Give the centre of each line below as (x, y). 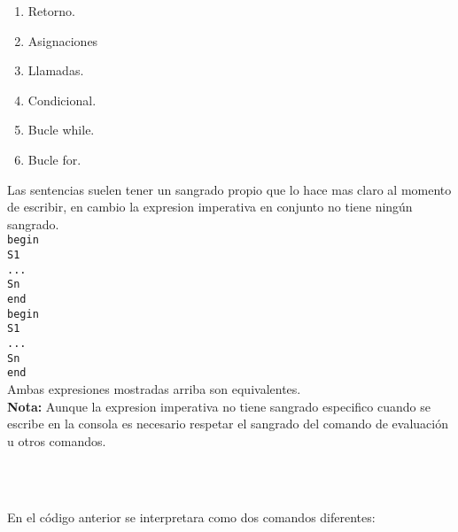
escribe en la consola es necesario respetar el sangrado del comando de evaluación (228, 424)
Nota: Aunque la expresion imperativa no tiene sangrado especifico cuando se (219, 406)
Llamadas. (56, 70)
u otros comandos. (57, 440)
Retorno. (51, 11)
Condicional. (62, 100)
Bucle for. (54, 159)
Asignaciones (63, 40)
